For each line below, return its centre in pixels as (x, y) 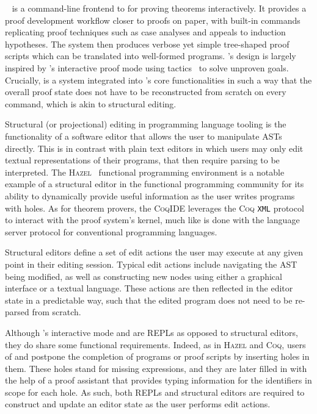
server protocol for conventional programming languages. (111, 231)
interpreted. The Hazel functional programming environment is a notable (145, 172)
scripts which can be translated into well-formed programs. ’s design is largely (151, 56)
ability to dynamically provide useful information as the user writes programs (150, 195)
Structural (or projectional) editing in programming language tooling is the (146, 124)
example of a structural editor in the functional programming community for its (155, 184)
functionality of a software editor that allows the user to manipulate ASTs (144, 136)
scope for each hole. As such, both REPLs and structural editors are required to (155, 392)
